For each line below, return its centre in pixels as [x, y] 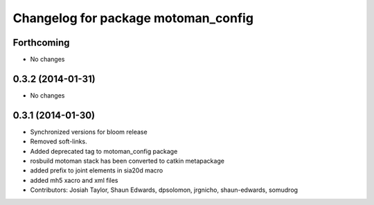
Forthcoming [41, 43]
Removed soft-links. [59, 141]
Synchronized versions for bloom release [89, 132]
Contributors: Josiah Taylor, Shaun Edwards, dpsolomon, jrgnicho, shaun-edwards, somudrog [164, 190]
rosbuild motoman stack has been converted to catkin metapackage [127, 161]
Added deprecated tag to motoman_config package [104, 151]
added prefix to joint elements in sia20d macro [97, 170]
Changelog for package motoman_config [133, 18]
